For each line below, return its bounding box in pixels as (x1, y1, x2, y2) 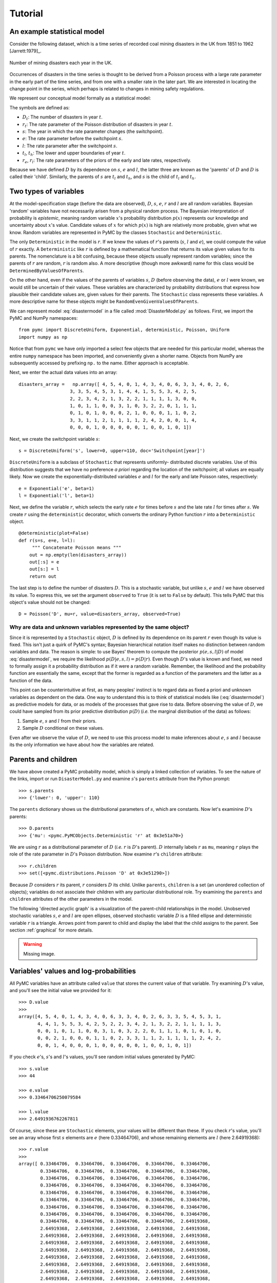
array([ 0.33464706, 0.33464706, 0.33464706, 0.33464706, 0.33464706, (18, 1161, 211, 1167)
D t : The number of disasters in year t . (22, 114, 103, 121)
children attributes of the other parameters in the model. (9, 896, 133, 902)
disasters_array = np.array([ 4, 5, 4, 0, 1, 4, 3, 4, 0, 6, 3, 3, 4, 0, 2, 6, (18, 381, 230, 387)
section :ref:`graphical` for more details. (9, 927, 93, 933)
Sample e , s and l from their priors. (22, 717, 97, 724)
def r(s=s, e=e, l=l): (18, 537, 76, 543)
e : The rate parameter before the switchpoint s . (22, 135, 123, 142)
